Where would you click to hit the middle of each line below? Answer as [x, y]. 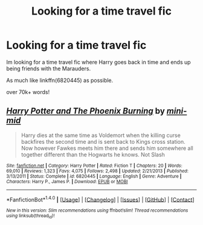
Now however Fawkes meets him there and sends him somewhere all [107, 148]
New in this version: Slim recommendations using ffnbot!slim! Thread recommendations [97, 210]
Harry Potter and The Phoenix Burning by [85, 111]
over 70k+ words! [28, 92]
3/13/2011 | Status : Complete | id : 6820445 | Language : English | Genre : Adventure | [94, 176]
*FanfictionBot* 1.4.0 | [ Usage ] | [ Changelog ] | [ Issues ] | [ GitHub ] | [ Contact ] [100, 199]
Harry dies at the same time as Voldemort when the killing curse [101, 135]
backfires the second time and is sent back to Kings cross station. [103, 141]
